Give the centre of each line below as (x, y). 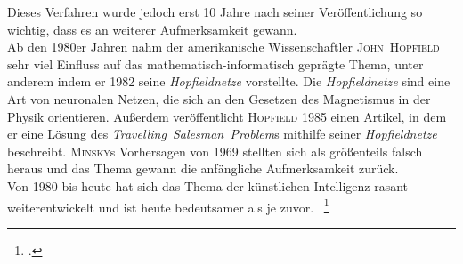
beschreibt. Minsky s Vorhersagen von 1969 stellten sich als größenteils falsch (215, 151)
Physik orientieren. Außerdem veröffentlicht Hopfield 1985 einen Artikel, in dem (227, 116)
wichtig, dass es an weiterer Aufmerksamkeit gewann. (152, 29)
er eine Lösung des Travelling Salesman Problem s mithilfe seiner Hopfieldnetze (222, 134)
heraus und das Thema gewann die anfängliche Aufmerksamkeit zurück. (203, 168)
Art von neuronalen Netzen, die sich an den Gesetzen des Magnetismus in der (219, 98)
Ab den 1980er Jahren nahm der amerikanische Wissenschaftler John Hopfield (223, 47)
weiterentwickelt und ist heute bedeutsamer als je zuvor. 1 (168, 205)
